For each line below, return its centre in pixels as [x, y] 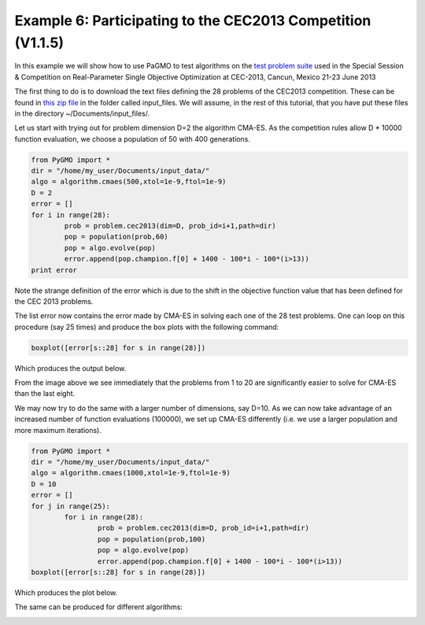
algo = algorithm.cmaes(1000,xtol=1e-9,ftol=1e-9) [131, 473]
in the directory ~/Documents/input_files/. [82, 113]
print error [54, 270]
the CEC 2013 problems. [54, 301]
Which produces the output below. [70, 368]
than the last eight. [45, 394]
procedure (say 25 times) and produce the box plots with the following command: [147, 327]
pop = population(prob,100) [152, 539]
